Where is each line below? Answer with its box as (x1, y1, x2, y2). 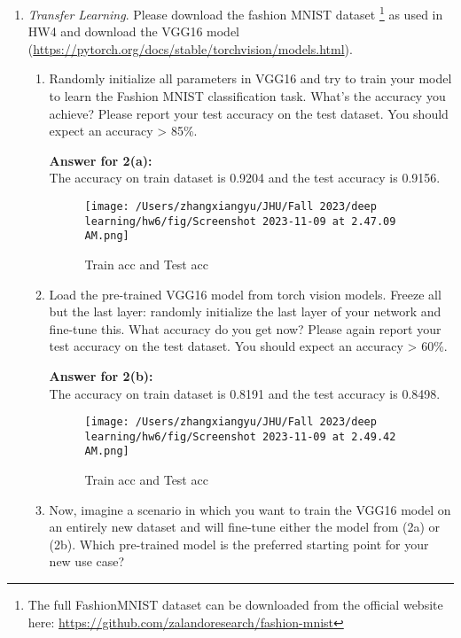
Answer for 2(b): (49, 366, 153, 385)
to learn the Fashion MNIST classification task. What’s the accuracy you (49, 87, 446, 105)
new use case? (49, 552, 125, 571)
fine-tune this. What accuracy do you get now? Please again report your (49, 319, 441, 338)
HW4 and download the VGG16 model (27, 22, 240, 41)
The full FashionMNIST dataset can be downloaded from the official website (27, 595, 443, 614)
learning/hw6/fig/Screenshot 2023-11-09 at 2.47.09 (84, 214, 396, 228)
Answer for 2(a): (49, 151, 152, 169)
